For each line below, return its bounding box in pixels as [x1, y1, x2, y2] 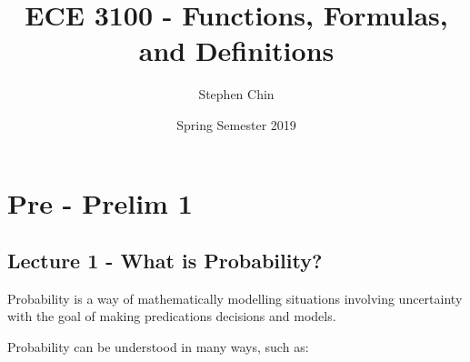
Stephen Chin [198, 85, 275, 104]
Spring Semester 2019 [176, 115, 296, 134]
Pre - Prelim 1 [7, 184, 193, 221]
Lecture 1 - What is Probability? [7, 246, 323, 275]
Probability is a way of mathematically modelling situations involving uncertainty [7, 288, 463, 307]
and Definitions [138, 32, 335, 69]
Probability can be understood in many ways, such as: [7, 337, 309, 357]
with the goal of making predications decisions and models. [7, 307, 336, 326]
